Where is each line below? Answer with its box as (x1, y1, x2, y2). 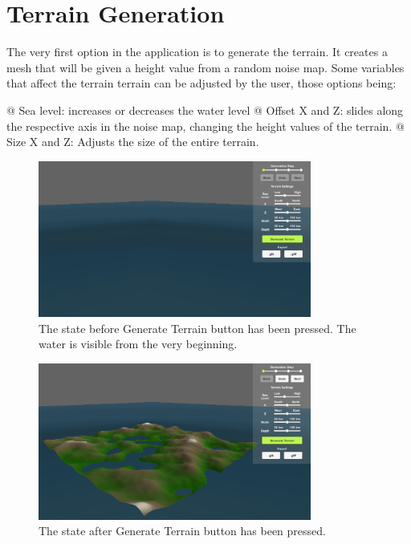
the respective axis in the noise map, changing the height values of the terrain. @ (6, 117, 405, 134)
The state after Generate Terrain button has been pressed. (39, 522, 326, 539)
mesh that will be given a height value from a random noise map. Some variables (6, 59, 405, 75)
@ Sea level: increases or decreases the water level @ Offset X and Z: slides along (6, 101, 404, 118)
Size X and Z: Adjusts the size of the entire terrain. (6, 133, 259, 150)
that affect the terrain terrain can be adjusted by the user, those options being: (6, 75, 397, 91)
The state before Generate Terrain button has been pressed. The (39, 319, 356, 336)
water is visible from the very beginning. (39, 335, 238, 352)
